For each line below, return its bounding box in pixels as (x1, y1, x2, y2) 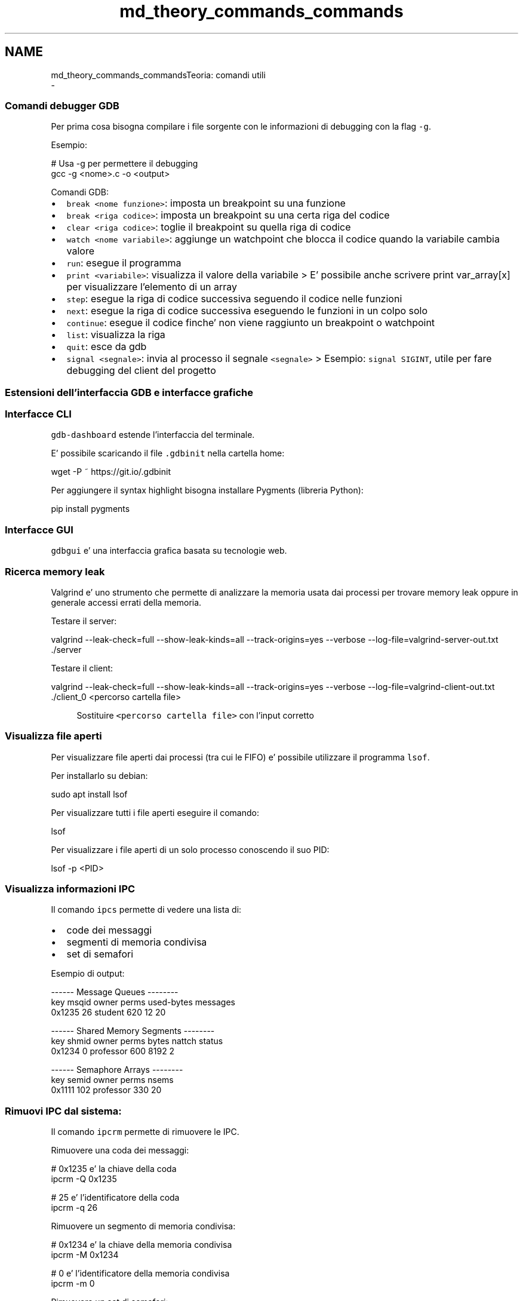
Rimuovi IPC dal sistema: (5, 1104, 122, 1117)
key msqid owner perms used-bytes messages (51, 997, 235, 1008)
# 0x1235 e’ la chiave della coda (51, 1164, 177, 1174)
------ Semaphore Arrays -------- (51, 1064, 183, 1075)
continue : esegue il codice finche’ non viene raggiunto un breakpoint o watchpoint (66, 317, 435, 329)
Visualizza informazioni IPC (5, 883, 136, 895)
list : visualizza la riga (66, 329, 165, 341)
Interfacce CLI (5, 408, 72, 421)
